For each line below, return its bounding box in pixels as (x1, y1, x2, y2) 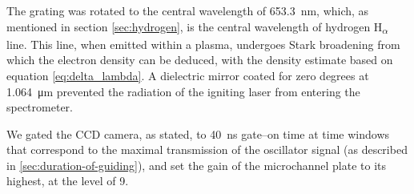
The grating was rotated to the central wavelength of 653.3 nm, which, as (6, 2, 369, 18)
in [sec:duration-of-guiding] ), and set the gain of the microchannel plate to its (6, 156, 387, 173)
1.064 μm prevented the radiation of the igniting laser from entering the (6, 83, 360, 99)
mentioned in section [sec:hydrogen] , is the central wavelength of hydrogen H (6, 18, 383, 34)
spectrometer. (6, 99, 73, 115)
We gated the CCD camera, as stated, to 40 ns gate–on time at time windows (6, 125, 390, 142)
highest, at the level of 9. (6, 172, 129, 189)
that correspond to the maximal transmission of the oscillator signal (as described (6, 141, 408, 158)
